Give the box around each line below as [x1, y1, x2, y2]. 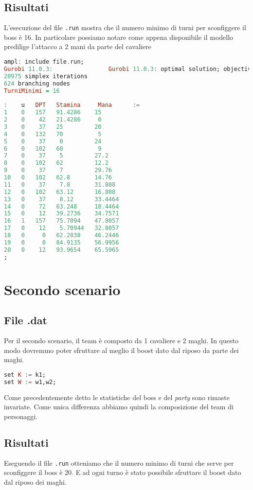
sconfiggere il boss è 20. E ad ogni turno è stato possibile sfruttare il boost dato [4, 467, 241, 477]
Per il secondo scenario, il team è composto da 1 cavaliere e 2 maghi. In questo [4, 335, 238, 346]
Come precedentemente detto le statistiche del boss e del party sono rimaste [4, 392, 230, 402]
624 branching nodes [4, 80, 71, 87]
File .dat [4, 313, 47, 328]
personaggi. [4, 411, 37, 421]
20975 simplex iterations [4, 72, 88, 80]
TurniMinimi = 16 [4, 87, 60, 94]
